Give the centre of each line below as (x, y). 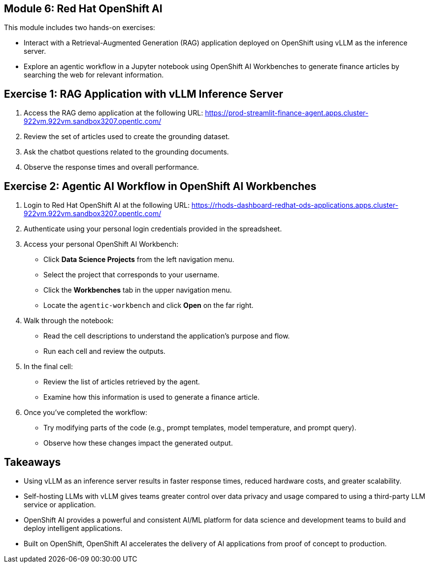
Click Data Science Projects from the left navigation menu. (139, 260)
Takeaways (33, 462)
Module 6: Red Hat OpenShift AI (83, 9)
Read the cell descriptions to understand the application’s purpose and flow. (167, 336)
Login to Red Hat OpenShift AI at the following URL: (107, 205)
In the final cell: (48, 367)
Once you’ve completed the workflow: (85, 413)
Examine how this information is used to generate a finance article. (151, 397)
